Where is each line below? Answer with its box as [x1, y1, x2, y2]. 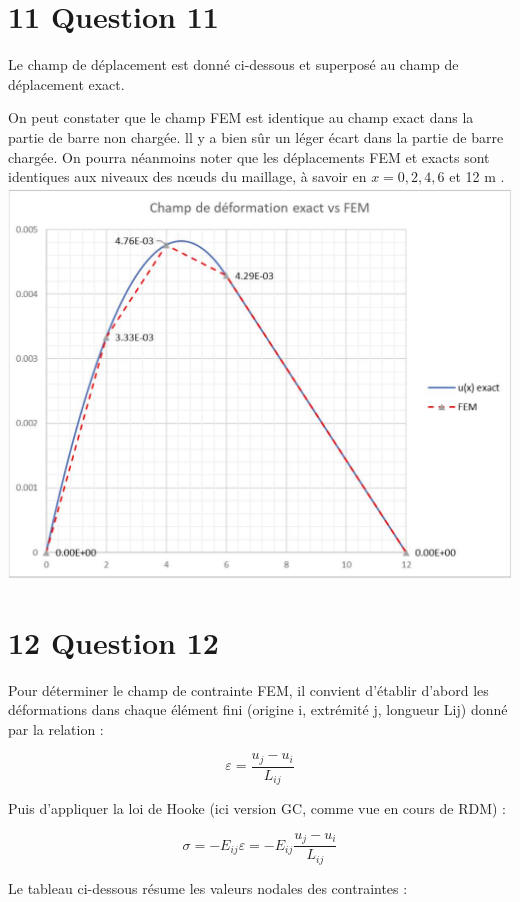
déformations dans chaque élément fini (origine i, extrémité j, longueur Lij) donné [8, 699, 508, 720]
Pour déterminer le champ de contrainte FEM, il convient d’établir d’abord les [8, 679, 489, 700]
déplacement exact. [8, 73, 125, 94]
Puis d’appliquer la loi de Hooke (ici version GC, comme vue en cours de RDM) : [8, 798, 507, 819]
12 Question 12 [8, 621, 219, 662]
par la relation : [8, 718, 104, 739]
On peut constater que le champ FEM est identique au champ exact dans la [8, 107, 474, 128]
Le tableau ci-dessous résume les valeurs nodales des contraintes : [8, 877, 408, 898]
